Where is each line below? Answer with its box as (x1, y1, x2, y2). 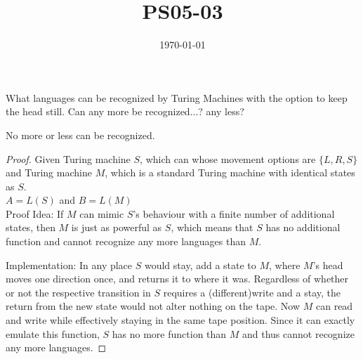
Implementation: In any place (6, 257, 133, 272)
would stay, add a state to (144, 257, 256, 272)
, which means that (171, 220, 253, 235)
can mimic (79, 206, 124, 221)
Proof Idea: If (6, 206, 64, 221)
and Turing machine (6, 165, 92, 180)
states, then (6, 220, 55, 235)
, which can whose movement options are (140, 151, 316, 166)
